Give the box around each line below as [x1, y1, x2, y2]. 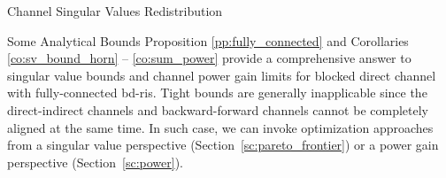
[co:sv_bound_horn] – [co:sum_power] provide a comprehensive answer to [7, 49, 411, 67]
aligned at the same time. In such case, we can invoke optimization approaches [7, 118, 434, 136]
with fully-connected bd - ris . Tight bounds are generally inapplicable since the [7, 83, 427, 102]
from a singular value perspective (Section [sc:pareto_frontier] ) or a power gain [7, 135, 439, 154]
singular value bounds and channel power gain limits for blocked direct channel [7, 66, 436, 84]
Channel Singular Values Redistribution [7, 2, 223, 19]
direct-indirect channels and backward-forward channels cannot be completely [7, 100, 428, 119]
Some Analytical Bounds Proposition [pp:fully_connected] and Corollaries [7, 31, 409, 50]
